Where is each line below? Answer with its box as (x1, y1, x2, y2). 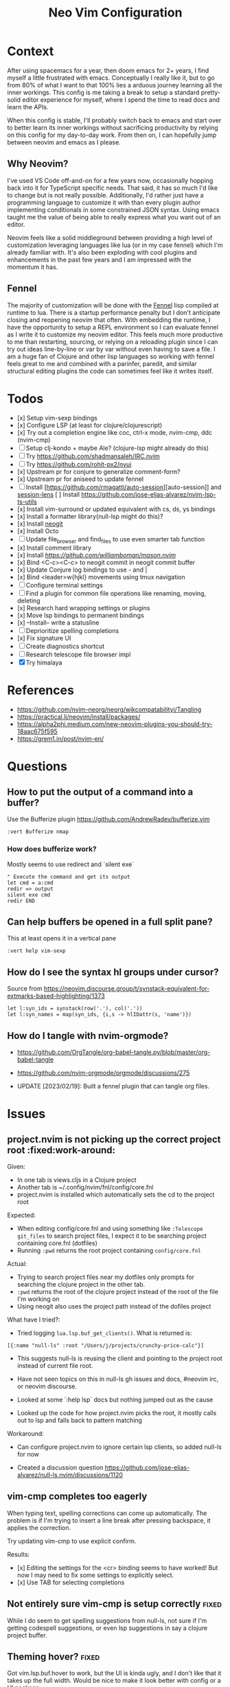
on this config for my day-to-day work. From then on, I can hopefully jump (7, 131, 217, 139)
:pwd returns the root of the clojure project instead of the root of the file (16, 1287, 218, 1296)
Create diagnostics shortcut (25, 642, 105, 651)
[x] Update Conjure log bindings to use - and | (16, 566, 148, 574)
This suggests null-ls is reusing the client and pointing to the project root (16, 1354, 223, 1362)
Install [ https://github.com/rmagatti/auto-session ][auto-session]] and (25, 483, 222, 491)
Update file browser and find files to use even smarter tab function (25, 535, 205, 545)
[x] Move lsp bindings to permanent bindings (16, 611, 144, 620)
